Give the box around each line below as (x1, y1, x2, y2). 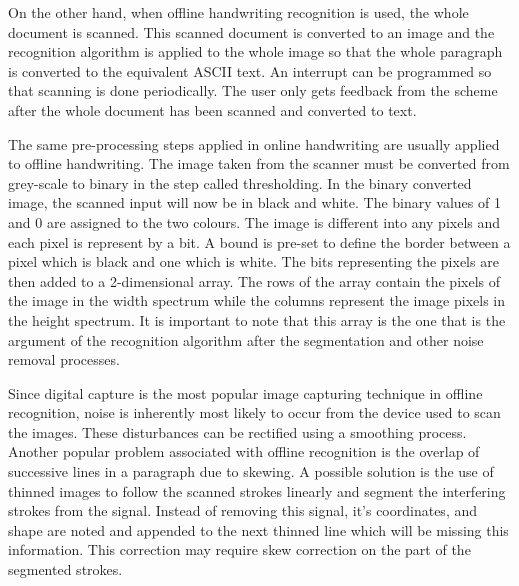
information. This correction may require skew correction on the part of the (8, 539, 471, 560)
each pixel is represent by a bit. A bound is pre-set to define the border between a (8, 231, 511, 252)
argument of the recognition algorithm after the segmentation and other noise (8, 329, 484, 350)
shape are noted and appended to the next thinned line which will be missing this (8, 519, 509, 540)
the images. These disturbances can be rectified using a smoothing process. (8, 421, 467, 442)
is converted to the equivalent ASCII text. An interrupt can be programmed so (8, 60, 492, 81)
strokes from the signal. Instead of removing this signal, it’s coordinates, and (8, 500, 477, 521)
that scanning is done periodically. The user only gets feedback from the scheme (8, 80, 498, 101)
